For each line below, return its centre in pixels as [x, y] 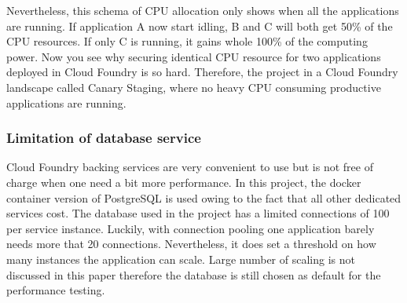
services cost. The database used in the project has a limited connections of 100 [198, 213]
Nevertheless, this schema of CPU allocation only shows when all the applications [203, 10]
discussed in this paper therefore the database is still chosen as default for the [194, 274]
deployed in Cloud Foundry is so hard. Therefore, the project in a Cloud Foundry [202, 72]
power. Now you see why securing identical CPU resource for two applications [194, 56]
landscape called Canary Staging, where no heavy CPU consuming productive [194, 87]
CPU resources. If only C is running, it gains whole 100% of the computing [187, 41]
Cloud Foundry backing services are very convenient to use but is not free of [190, 167]
